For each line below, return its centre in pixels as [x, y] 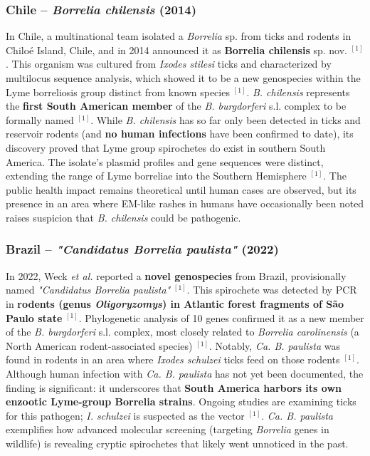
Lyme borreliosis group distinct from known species [118, 92]
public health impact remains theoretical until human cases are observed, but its [181, 189]
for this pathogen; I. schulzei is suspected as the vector [125, 415]
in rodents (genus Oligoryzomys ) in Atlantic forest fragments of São [175, 303]
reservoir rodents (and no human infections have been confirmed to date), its [180, 134]
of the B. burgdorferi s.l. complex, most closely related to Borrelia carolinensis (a [183, 332]
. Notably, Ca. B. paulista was [274, 345]
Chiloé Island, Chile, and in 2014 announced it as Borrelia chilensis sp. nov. [176, 50]
